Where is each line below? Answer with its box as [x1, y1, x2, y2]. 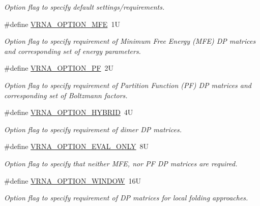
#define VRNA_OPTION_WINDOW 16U [4, 175, 141, 186]
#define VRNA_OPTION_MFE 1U [4, 18, 120, 29]
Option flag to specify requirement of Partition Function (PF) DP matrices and [4, 79, 252, 90]
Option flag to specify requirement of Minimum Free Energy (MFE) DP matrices [4, 36, 256, 46]
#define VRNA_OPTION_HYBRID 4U [4, 107, 133, 117]
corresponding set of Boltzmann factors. [4, 90, 128, 100]
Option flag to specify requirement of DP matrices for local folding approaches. [4, 192, 248, 203]
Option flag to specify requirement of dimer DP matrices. [4, 124, 182, 134]
